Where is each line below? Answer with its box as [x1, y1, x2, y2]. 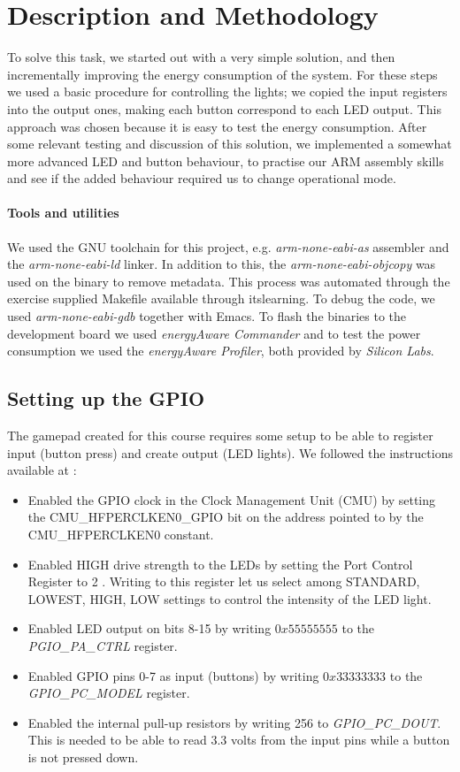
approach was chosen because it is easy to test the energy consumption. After [7, 117, 427, 135]
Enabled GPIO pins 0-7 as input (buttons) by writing [27, 666, 319, 684]
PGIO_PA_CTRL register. [27, 636, 178, 654]
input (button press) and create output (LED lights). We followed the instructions [7, 443, 453, 462]
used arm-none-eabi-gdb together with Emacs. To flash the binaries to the [7, 307, 407, 325]
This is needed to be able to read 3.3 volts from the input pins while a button [27, 730, 450, 749]
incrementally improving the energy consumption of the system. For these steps [7, 65, 438, 83]
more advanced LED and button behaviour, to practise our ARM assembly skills [7, 151, 444, 170]
